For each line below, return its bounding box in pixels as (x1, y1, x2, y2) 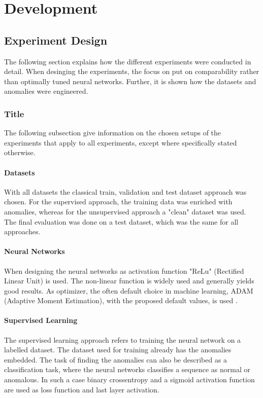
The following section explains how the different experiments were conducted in (4, 56, 251, 66)
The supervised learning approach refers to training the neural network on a (4, 334, 241, 345)
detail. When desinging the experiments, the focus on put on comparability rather (4, 66, 259, 77)
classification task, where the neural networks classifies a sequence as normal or (4, 364, 250, 375)
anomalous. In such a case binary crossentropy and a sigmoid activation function (4, 374, 255, 385)
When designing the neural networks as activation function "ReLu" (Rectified (4, 265, 244, 276)
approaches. (4, 226, 41, 237)
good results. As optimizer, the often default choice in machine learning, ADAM (4, 285, 253, 296)
